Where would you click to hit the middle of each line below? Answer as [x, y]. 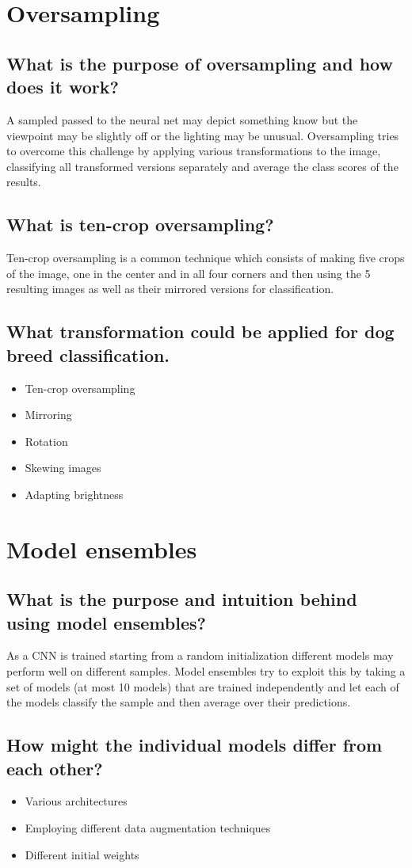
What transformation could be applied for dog [200, 331]
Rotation [46, 441]
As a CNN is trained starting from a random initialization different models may [200, 655]
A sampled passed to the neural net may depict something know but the [182, 119]
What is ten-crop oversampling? [140, 225]
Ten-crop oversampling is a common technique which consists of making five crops [206, 258]
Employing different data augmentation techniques [148, 828]
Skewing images [63, 468]
